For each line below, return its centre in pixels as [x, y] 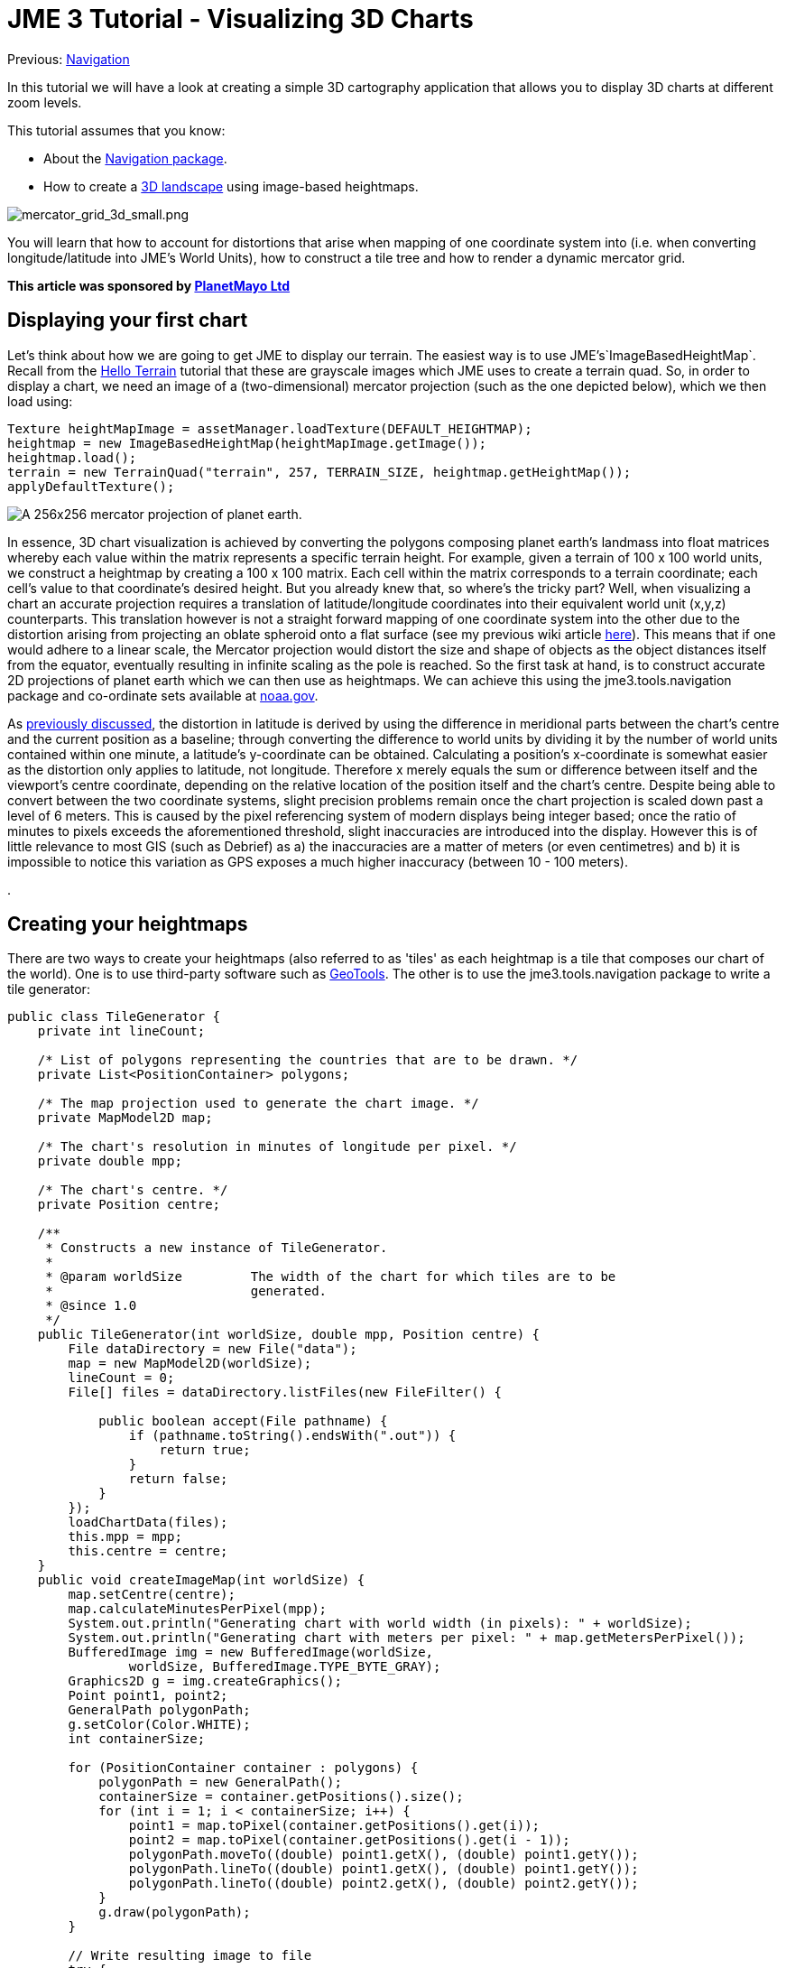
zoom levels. [45, 102]
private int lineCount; [121, 1031]
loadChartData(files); [148, 1522]
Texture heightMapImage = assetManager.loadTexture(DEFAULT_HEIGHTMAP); [270, 428]
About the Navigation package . [135, 158]
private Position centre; [129, 1205]
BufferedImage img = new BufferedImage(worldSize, [251, 1652]
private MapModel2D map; [125, 1118]
